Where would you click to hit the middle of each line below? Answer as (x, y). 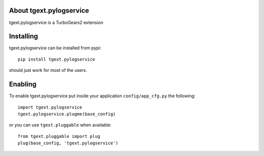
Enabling (23, 84)
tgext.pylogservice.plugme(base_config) (67, 114)
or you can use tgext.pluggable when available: (60, 125)
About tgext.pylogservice (49, 11)
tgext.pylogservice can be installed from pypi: (55, 48)
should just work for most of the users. (48, 70)
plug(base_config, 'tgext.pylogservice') (68, 143)
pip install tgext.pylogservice (56, 59)
